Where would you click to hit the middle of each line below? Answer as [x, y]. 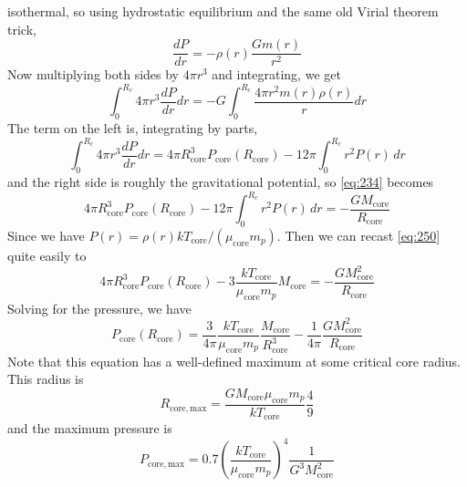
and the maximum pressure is [90, 428]
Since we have [46, 235]
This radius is [46, 379]
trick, [22, 29]
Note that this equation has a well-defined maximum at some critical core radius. [234, 361]
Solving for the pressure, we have [99, 308]
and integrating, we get [276, 74]
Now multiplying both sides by [93, 74]
